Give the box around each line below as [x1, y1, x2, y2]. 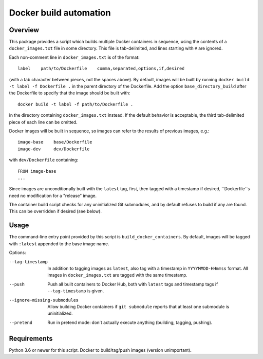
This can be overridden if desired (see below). [9, 208, 102, 214]
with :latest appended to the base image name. [9, 241, 109, 247]
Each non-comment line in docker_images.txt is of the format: [9, 54, 140, 60]
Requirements [9, 334, 53, 342]
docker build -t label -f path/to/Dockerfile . [18, 101, 133, 107]
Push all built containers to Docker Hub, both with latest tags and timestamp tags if [47, 281, 218, 287]
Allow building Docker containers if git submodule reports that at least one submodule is [47, 304, 229, 309]
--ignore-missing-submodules [9, 297, 79, 303]
